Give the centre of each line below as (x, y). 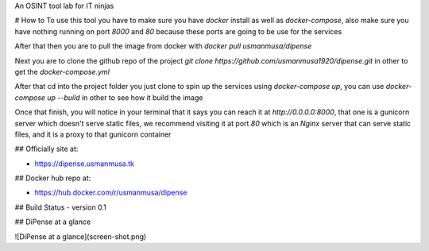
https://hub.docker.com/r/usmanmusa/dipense (111, 193)
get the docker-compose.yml (62, 71)
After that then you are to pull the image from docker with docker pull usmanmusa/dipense (163, 46)
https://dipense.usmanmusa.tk (85, 164)
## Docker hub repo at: (53, 178)
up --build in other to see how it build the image (125, 97)
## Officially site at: (46, 149)
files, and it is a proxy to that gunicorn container (93, 134)
